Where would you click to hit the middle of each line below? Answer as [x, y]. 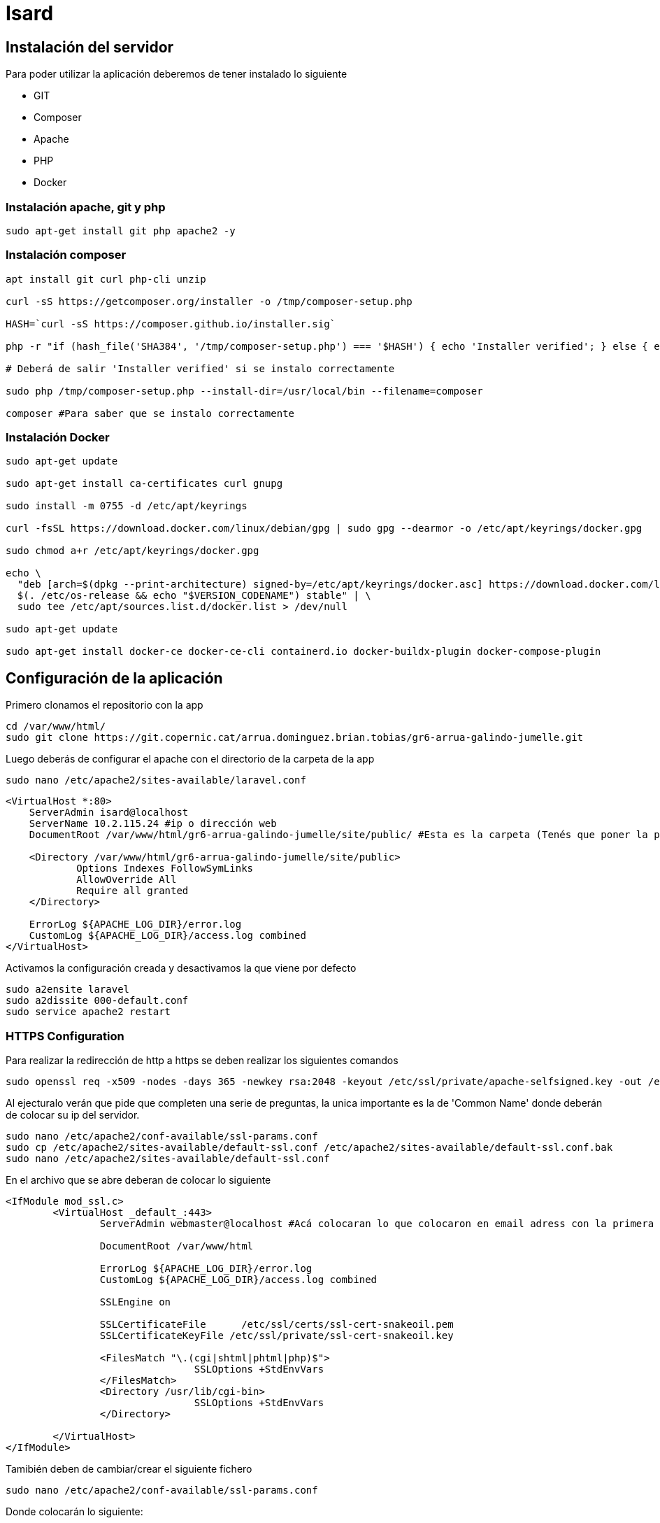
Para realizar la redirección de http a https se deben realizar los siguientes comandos [202, 1061]
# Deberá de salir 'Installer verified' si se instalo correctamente [200, 368]
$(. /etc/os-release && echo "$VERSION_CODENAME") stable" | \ [194, 596]
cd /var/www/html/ [56, 727]
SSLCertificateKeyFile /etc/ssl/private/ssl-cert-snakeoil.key [277, 1336]
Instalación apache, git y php [86, 207]
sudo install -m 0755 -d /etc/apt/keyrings [127, 506]
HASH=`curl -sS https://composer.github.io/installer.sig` [171, 324]
